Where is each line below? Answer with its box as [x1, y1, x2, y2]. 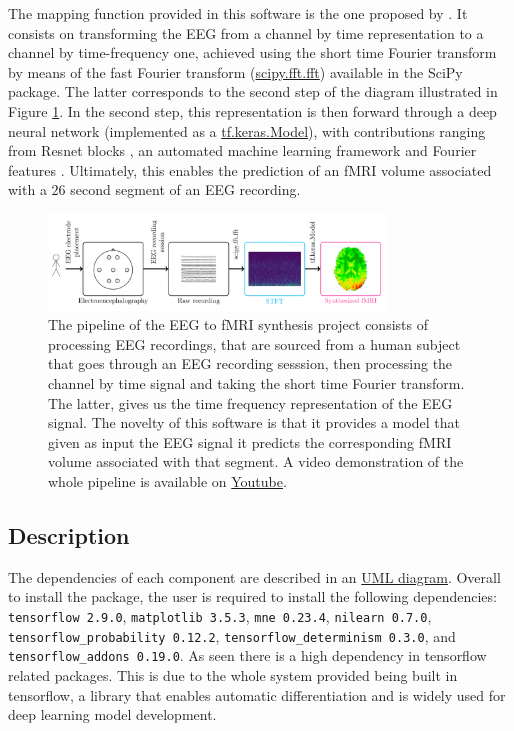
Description [8, 519, 130, 550]
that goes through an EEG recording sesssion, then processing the [48, 353, 453, 374]
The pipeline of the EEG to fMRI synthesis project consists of [48, 314, 428, 335]
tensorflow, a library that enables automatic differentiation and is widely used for [8, 684, 506, 705]
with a [8, 179, 47, 200]
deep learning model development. [8, 704, 217, 725]
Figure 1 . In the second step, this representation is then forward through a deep [8, 100, 497, 121]
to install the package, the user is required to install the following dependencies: [8, 586, 497, 607]
